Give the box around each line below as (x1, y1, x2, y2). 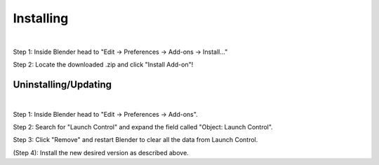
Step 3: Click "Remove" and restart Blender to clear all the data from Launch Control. (13, 136, 258, 144)
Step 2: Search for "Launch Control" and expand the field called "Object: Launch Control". (13, 123, 273, 131)
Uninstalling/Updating (13, 79, 112, 91)
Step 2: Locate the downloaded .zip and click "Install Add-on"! (13, 60, 194, 69)
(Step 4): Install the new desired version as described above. (13, 148, 189, 157)
